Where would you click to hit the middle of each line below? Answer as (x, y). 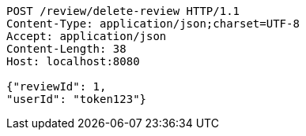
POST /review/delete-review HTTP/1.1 (123, 11)
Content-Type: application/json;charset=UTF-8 (153, 24)
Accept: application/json (87, 36)
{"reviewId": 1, (57, 86)
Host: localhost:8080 (73, 61)
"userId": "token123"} (77, 99)
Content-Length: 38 (66, 49)
